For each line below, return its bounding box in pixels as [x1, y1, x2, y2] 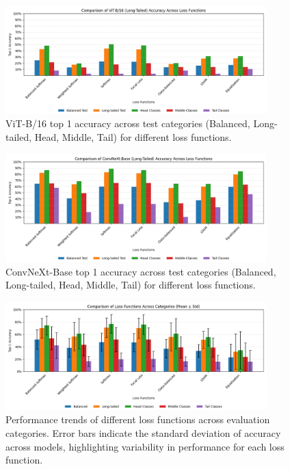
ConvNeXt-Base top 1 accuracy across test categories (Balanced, [5, 264, 276, 278]
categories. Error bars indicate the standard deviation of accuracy [5, 425, 281, 440]
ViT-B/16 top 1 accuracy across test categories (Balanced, [5, 116, 250, 131]
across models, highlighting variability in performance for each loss [5, 439, 285, 453]
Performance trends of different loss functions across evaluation [5, 412, 270, 427]
